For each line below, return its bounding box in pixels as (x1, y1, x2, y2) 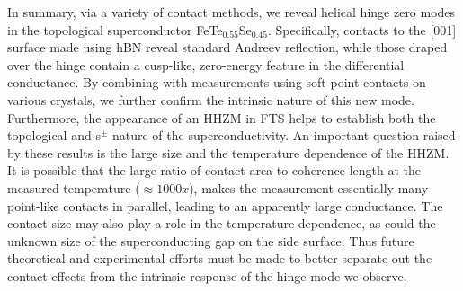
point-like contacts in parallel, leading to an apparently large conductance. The (7, 196, 443, 215)
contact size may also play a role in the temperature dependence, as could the (7, 214, 436, 233)
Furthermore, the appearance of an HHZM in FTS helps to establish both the (7, 108, 436, 127)
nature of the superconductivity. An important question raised (111, 126, 456, 145)
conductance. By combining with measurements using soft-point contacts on (7, 73, 426, 92)
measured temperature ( (7, 178, 140, 197)
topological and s (7, 126, 101, 145)
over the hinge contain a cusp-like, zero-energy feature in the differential (7, 55, 405, 74)
